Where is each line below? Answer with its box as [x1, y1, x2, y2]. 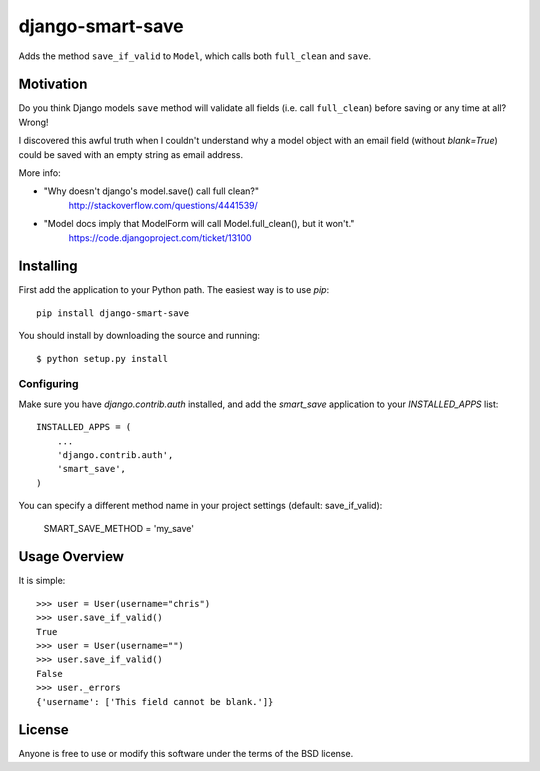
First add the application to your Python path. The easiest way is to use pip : [18, 284, 330, 296]
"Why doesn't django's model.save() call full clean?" [43, 185, 260, 197]
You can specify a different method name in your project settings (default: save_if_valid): [18, 500, 383, 512]
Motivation [18, 76, 88, 93]
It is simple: [18, 575, 66, 587]
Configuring [18, 377, 79, 391]
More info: [18, 167, 62, 179]
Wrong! [18, 116, 49, 128]
